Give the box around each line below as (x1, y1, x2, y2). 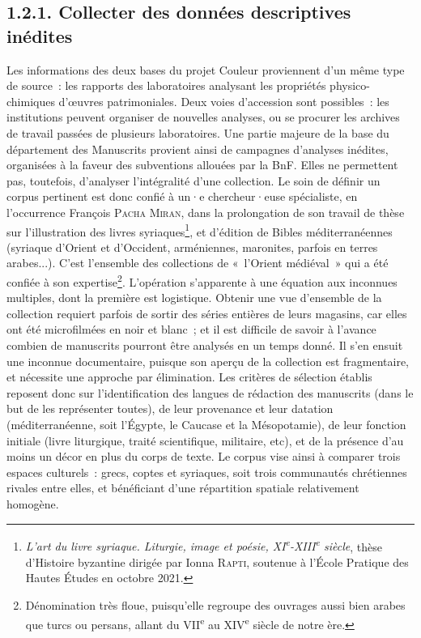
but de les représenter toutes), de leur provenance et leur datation (6, 400, 334, 417)
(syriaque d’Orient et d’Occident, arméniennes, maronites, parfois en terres (6, 238, 378, 255)
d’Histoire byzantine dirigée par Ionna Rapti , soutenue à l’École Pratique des (25, 553, 409, 570)
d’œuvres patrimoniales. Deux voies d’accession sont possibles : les (58, 92, 389, 109)
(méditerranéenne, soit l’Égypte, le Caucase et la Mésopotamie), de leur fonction (6, 415, 406, 432)
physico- (330, 77, 370, 94)
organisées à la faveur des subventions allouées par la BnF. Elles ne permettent (6, 156, 398, 173)
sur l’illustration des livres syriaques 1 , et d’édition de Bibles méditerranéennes (6, 220, 393, 240)
